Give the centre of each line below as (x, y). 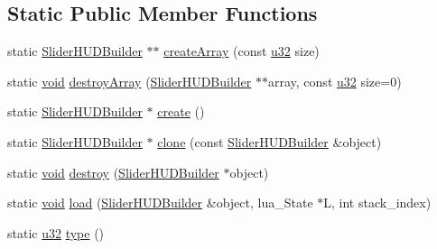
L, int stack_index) (377, 203)
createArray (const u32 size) (242, 51)
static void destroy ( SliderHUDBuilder (113, 172)
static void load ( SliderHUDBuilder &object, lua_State (160, 203)
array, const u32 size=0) (335, 81)
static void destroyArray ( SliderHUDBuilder (130, 81)
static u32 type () (56, 232)
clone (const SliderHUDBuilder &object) (270, 141)
